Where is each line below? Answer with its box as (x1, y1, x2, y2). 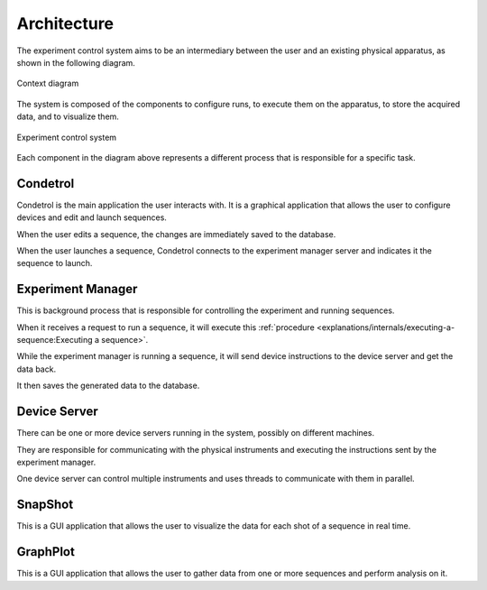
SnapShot (16, 497, 74, 512)
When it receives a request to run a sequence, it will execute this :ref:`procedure (16, 321, 315, 333)
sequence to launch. (16, 258, 93, 269)
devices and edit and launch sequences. (16, 212, 167, 223)
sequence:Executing (16, 335, 94, 346)
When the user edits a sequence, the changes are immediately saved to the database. (16, 228, 336, 239)
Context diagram (16, 78, 79, 89)
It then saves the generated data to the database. (16, 380, 200, 392)
